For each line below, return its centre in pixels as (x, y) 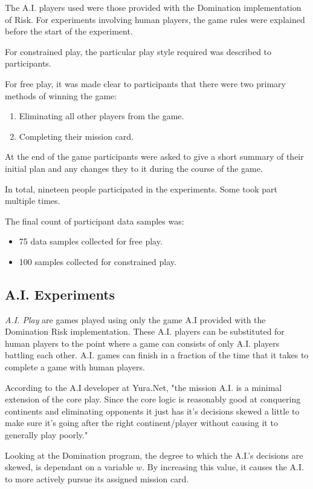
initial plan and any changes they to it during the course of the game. (134, 168)
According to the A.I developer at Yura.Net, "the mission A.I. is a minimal (144, 387)
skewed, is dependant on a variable (69, 467)
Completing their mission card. (76, 136)
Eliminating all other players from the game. (102, 116)
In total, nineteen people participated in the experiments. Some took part (141, 189)
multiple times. (33, 201)
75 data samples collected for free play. (91, 241)
